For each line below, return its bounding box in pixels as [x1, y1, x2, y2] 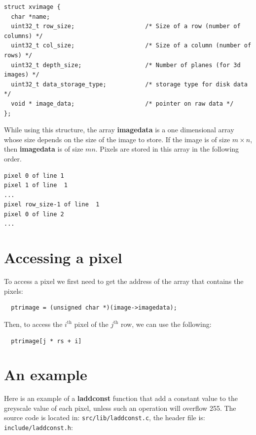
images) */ [4, 71, 39, 79]
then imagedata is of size [4, 144, 83, 154]
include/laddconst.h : [4, 422, 73, 433]
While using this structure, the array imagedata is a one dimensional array [4, 124, 234, 135]
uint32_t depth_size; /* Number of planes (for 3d [11, 61, 241, 69]
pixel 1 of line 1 [4, 182, 68, 189]
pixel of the [74, 318, 109, 329]
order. [4, 153, 22, 163]
